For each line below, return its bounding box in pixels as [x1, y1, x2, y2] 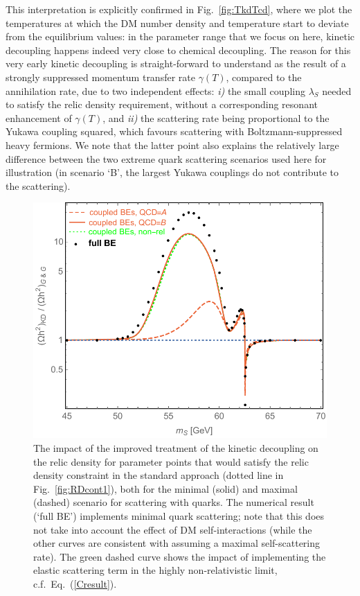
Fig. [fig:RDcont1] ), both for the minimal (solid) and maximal [33, 481, 298, 496]
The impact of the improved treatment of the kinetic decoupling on [33, 441, 318, 455]
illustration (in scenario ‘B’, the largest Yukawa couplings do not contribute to [6, 165, 339, 179]
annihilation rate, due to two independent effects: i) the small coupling [6, 83, 305, 98]
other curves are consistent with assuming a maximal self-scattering [33, 536, 321, 550]
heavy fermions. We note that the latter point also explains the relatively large [6, 137, 339, 152]
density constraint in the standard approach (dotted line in [33, 468, 284, 482]
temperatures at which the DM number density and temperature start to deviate [6, 15, 349, 30]
